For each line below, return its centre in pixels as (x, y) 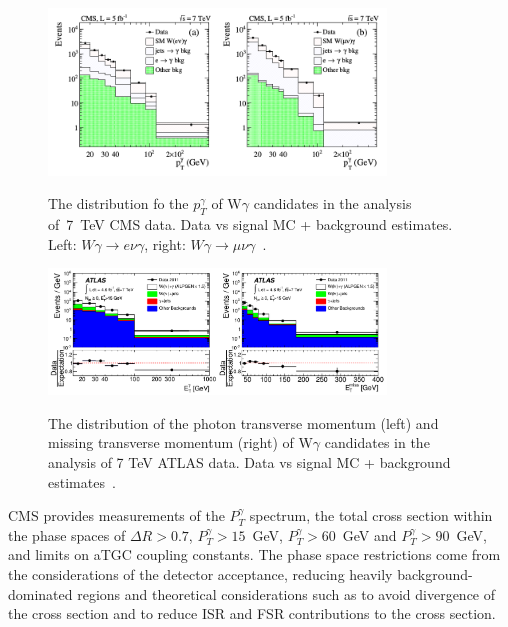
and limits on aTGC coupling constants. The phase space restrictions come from (254, 554)
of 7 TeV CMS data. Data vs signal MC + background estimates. (250, 223)
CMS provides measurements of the (116, 515)
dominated (40, 593)
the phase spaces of (67, 534)
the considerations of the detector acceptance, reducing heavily (200, 573)
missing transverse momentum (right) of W (180, 442)
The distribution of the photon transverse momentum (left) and (243, 422)
